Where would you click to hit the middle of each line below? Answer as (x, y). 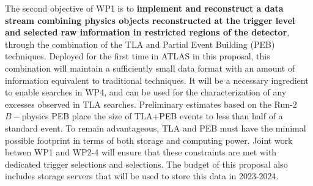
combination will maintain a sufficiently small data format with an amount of (150, 68)
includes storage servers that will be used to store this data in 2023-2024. (142, 176)
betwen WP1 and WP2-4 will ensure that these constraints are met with (141, 152)
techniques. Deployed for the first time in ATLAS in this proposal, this (138, 56)
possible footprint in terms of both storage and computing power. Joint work (149, 140)
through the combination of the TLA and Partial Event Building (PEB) (140, 44)
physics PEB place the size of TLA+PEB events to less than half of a (152, 116)
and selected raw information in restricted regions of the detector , (147, 32)
